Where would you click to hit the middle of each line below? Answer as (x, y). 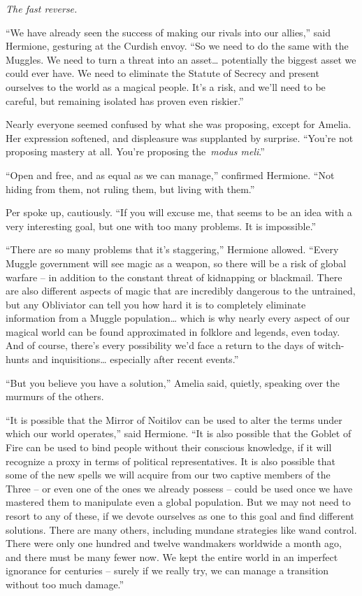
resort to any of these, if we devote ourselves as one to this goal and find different (180, 516)
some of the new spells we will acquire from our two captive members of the (168, 475)
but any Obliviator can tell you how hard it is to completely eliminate (156, 304)
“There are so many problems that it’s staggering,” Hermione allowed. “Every (172, 249)
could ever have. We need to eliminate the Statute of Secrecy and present (162, 73)
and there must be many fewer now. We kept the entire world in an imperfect (172, 556)
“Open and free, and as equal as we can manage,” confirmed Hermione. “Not (170, 175)
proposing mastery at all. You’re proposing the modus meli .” (135, 151)
